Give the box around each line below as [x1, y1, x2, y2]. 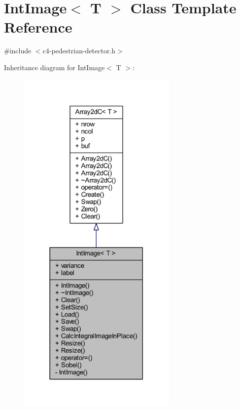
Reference [4, 17, 72, 37]
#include [4, 45, 32, 56]
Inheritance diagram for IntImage [4, 62, 105, 72]
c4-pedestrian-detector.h [42, 45, 116, 56]
